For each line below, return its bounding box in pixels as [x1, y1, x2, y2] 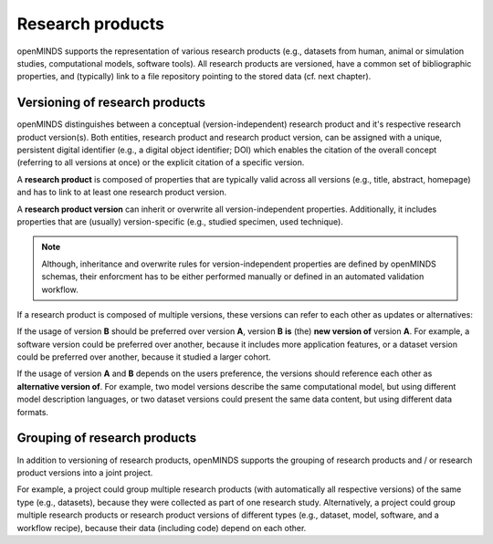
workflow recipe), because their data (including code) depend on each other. [16, 522, 307, 533]
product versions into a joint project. [16, 466, 153, 478]
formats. [16, 406, 49, 417]
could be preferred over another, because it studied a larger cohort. [16, 351, 271, 362]
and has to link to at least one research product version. [16, 187, 227, 198]
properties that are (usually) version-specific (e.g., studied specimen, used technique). [16, 215, 344, 227]
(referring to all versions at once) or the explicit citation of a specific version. [16, 157, 305, 168]
